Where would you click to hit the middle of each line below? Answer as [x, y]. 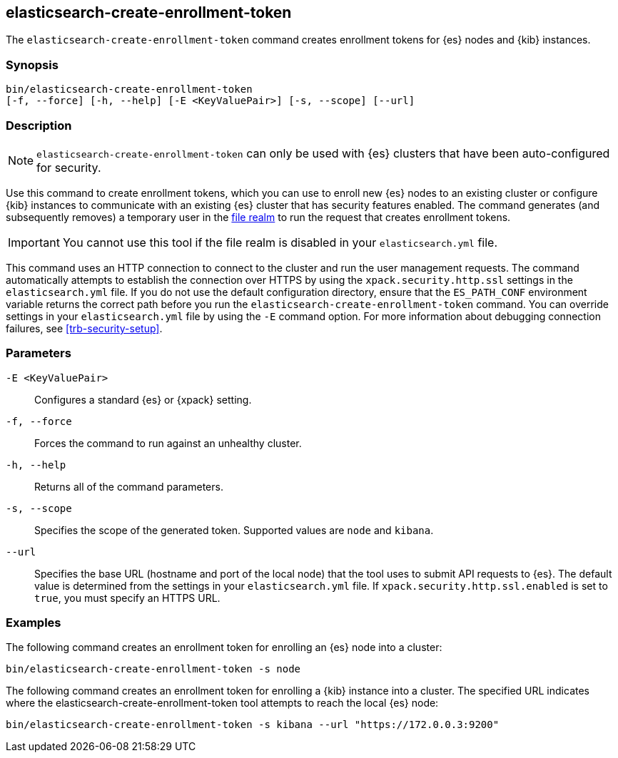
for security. [69, 167]
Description [39, 125]
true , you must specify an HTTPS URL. [127, 598]
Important [34, 242]
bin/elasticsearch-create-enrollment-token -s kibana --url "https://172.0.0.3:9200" [253, 725]
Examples [34, 623]
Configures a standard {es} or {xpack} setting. [143, 399]
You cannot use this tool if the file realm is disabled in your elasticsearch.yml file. [280, 242]
